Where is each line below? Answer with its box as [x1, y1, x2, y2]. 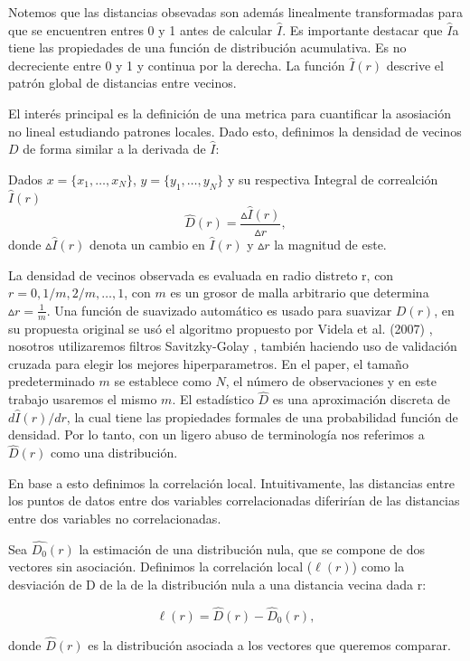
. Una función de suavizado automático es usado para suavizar [46, 300, 392, 319]
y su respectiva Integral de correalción [227, 169, 438, 188]
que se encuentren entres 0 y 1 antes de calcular [8, 20, 273, 39]
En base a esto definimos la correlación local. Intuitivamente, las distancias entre [8, 473, 455, 492]
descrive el [386, 55, 444, 74]
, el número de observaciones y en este [225, 372, 437, 391]
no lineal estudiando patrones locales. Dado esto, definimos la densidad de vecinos [8, 121, 462, 140]
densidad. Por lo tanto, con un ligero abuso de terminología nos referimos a [8, 425, 425, 444]
